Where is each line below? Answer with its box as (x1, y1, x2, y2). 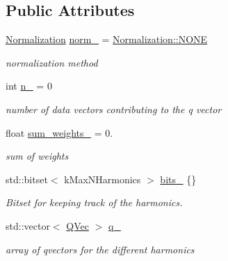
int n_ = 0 (6, 78, 52, 93)
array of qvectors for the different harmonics (6, 242, 195, 256)
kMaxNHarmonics (64, 171, 141, 186)
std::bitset (6, 171, 48, 186)
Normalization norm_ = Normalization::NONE (6, 32, 208, 47)
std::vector (6, 218, 50, 233)
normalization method (6, 55, 98, 69)
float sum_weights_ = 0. (6, 125, 113, 140)
